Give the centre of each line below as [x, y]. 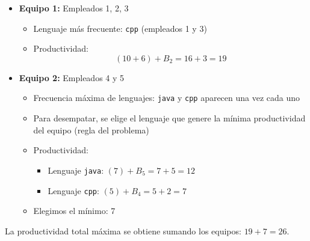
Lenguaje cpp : [73, 190]
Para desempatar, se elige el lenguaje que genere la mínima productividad [169, 118]
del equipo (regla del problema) [91, 130]
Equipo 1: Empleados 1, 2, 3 [74, 8]
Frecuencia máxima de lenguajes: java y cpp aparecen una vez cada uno [167, 98]
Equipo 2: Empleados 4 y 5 [72, 77]
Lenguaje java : [76, 170]
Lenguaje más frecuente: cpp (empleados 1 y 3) [120, 28]
